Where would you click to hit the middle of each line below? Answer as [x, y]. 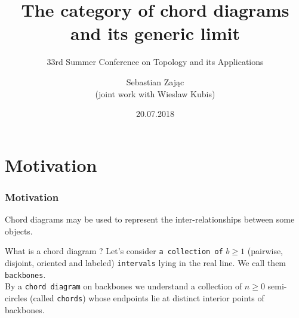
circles [16, 297]
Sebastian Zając [155, 81]
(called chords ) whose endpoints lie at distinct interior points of [147, 297]
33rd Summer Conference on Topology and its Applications [155, 62]
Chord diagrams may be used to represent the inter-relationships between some [150, 219]
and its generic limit [155, 33]
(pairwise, [265, 251]
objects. [19, 231]
